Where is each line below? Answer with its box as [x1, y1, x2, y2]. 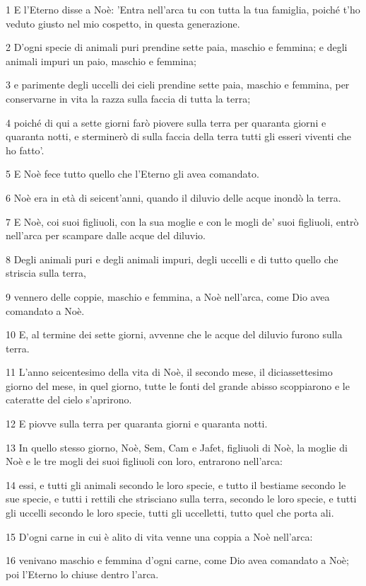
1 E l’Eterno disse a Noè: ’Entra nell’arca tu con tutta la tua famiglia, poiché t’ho [6, 2, 360, 16]
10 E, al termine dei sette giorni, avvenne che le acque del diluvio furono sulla [6, 327, 343, 342]
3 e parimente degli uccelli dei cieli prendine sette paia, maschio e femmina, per [6, 77, 350, 92]
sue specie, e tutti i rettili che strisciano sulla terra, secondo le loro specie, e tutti [6, 491, 357, 506]
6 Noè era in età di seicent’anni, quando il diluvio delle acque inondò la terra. [6, 190, 341, 205]
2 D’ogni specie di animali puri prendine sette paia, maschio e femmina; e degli [6, 40, 348, 54]
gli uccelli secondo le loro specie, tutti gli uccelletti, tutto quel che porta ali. [6, 505, 334, 520]
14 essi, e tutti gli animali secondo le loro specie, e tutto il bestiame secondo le [6, 477, 346, 492]
